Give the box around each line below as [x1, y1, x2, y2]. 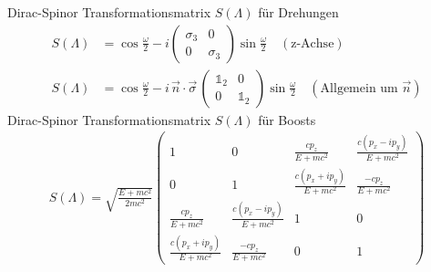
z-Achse [291, 37, 334, 50]
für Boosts [258, 110, 316, 129]
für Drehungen [258, 3, 339, 21]
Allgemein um [320, 81, 398, 95]
